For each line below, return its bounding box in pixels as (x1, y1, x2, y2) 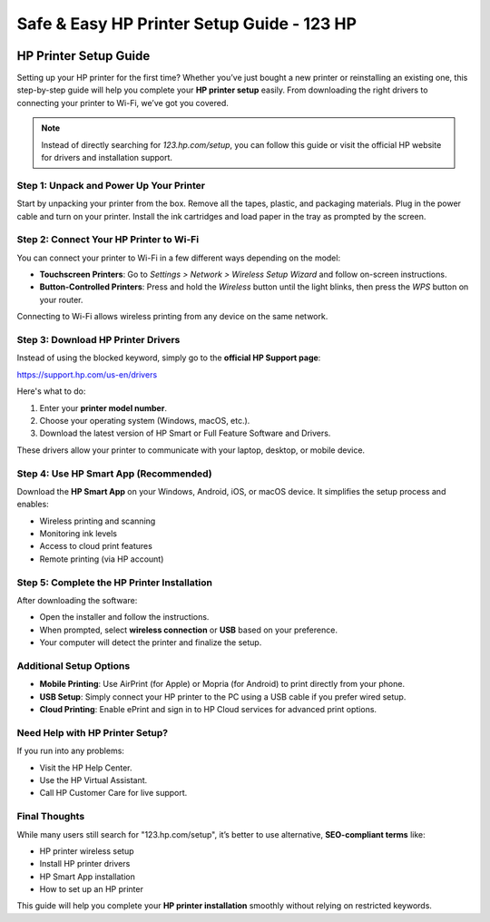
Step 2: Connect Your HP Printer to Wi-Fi (16, 233, 200, 246)
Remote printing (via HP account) (39, 554, 164, 564)
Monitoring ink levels (39, 528, 118, 539)
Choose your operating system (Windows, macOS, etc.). (39, 415, 250, 426)
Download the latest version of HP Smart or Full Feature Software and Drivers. (39, 427, 331, 439)
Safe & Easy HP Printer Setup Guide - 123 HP (16, 14, 358, 34)
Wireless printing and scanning (39, 515, 156, 526)
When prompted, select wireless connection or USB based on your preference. (39, 624, 338, 635)
